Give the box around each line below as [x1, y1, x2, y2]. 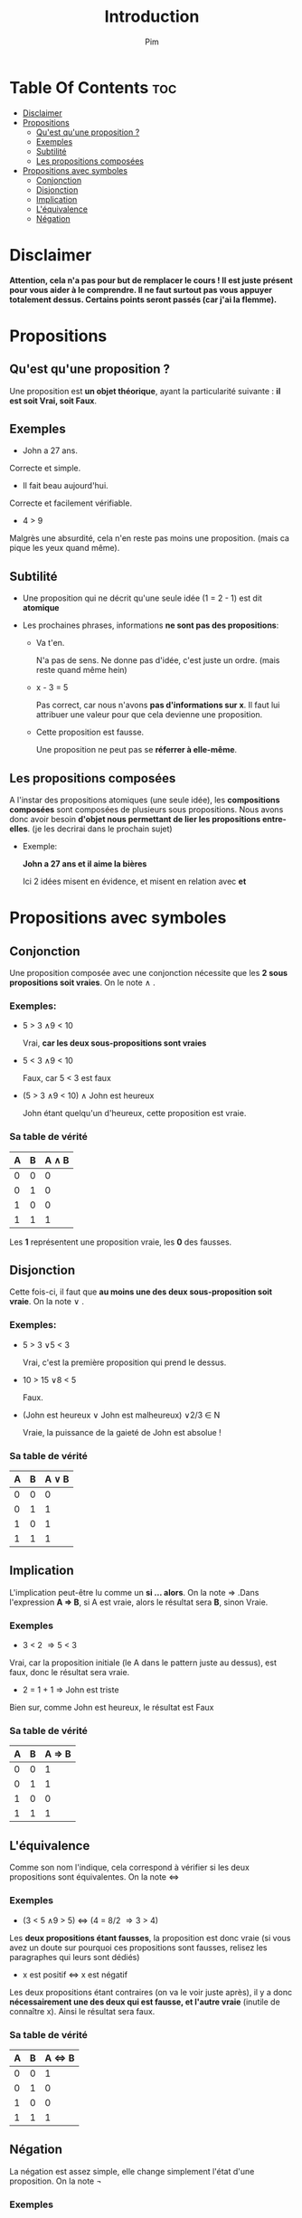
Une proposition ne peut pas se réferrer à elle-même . [35, 744, 238, 755]
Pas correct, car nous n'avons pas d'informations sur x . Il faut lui [35, 699, 280, 711]
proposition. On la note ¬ [9, 2175, 102, 2186]
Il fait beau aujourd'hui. [22, 480, 109, 491]
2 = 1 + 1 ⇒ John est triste [22, 1684, 119, 1695]
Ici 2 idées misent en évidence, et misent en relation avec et [22, 876, 247, 887]
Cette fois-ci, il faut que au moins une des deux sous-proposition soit [9, 1286, 273, 1297]
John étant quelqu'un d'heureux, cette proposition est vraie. [22, 1108, 247, 1119]
